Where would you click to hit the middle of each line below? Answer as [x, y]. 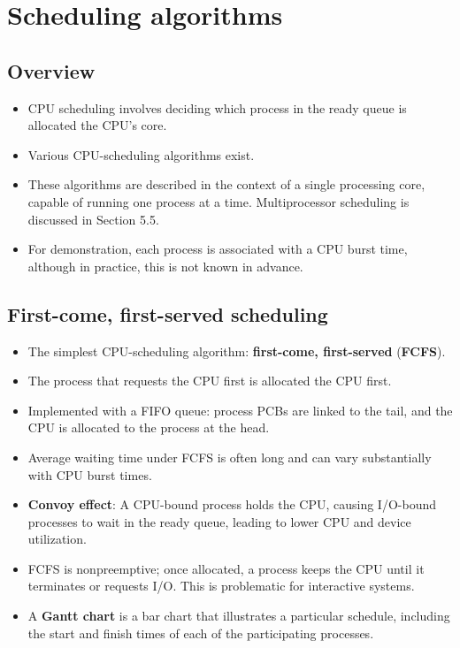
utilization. [57, 539]
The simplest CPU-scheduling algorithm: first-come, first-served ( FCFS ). [237, 351]
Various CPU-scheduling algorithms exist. [141, 154]
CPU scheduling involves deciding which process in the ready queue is [217, 107]
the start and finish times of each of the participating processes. [201, 633]
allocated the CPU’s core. [97, 125]
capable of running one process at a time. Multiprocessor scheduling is [218, 201]
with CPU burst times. [90, 474]
